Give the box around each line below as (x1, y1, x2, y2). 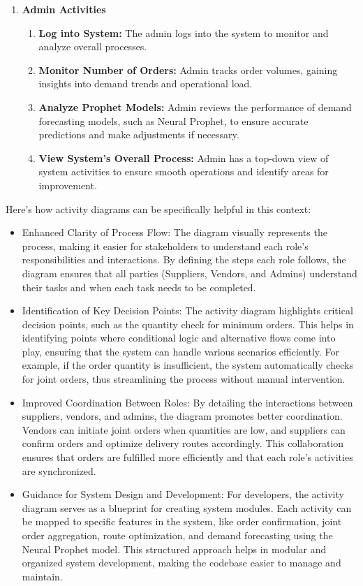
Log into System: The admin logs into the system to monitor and (38, 25, 329, 40)
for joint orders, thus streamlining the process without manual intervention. (22, 372, 346, 386)
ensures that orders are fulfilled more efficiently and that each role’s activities (22, 450, 353, 464)
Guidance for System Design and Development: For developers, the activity (22, 487, 344, 501)
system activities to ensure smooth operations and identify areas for (38, 164, 329, 179)
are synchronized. (22, 463, 96, 478)
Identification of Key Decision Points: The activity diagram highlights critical (22, 303, 353, 318)
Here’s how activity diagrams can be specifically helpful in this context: (6, 201, 311, 216)
